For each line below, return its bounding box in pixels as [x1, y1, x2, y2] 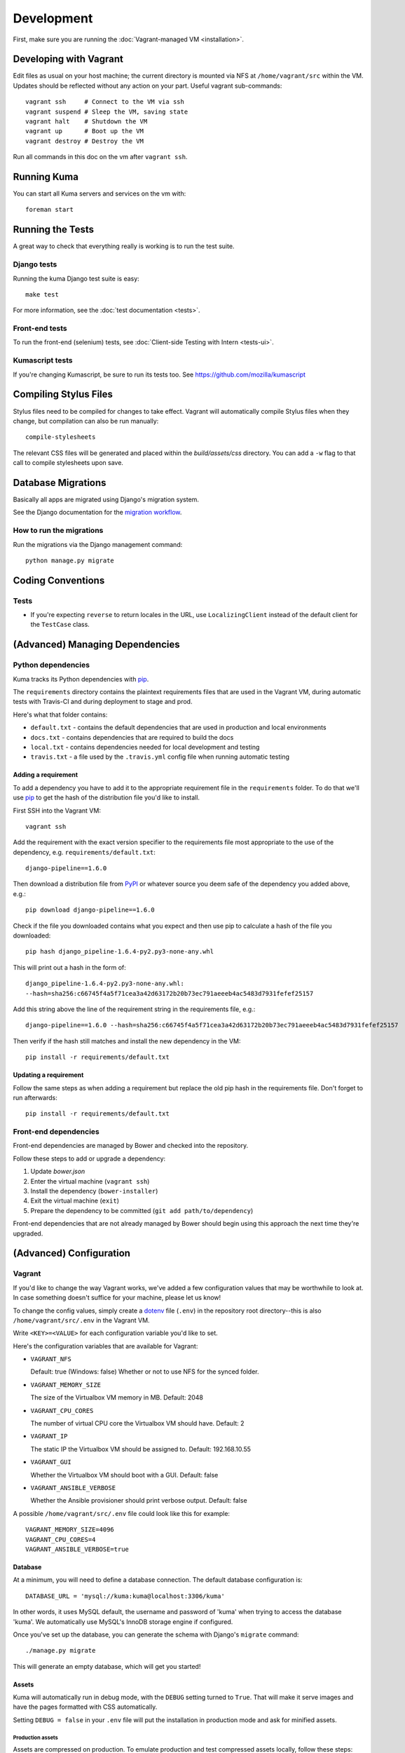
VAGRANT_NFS [30, 1355, 71, 1363]
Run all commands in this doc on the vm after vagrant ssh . [13, 153, 188, 161]
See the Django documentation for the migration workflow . [13, 508, 182, 517]
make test [25, 290, 59, 298]
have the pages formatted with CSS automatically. [13, 1703, 158, 1711]
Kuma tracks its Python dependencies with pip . [13, 675, 149, 683]
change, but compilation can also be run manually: [13, 417, 159, 425]
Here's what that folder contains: [13, 710, 108, 719]
